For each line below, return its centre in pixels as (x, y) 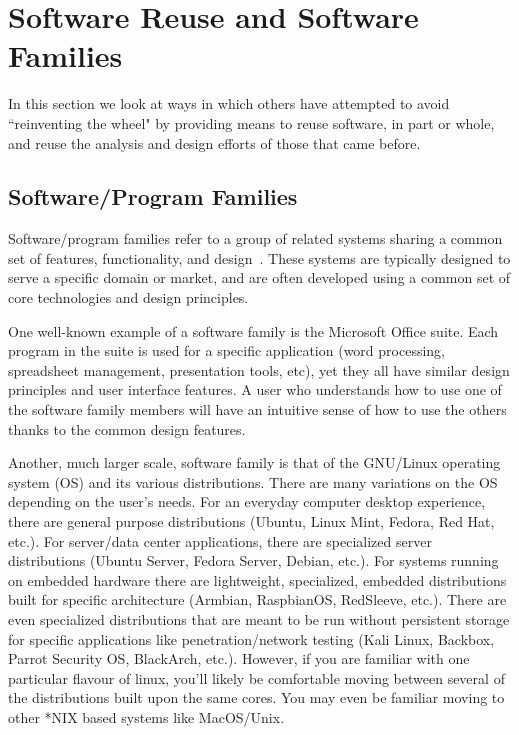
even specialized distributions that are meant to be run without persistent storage (259, 618)
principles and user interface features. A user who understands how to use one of (255, 389)
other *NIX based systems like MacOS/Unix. (146, 716)
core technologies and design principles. (128, 297)
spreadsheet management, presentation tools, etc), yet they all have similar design (259, 369)
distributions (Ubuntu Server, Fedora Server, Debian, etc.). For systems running (253, 560)
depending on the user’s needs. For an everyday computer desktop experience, (247, 501)
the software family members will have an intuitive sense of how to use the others (257, 409)
